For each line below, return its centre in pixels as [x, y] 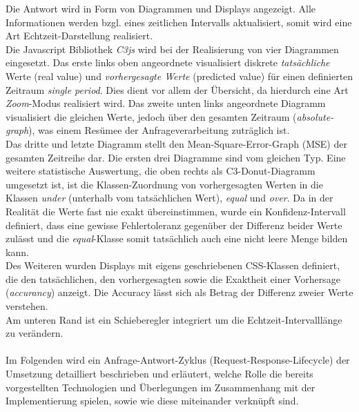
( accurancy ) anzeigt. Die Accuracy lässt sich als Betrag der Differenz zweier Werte [179, 292]
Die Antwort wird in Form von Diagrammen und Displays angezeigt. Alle [161, 8]
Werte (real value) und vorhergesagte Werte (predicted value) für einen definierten [179, 76]
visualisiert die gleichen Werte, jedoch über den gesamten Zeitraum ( [151, 116]
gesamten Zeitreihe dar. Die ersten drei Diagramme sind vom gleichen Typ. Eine [176, 157]
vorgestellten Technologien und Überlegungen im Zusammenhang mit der [161, 387]
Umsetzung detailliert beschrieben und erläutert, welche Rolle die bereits [159, 374]
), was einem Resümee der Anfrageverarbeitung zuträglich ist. [159, 130]
